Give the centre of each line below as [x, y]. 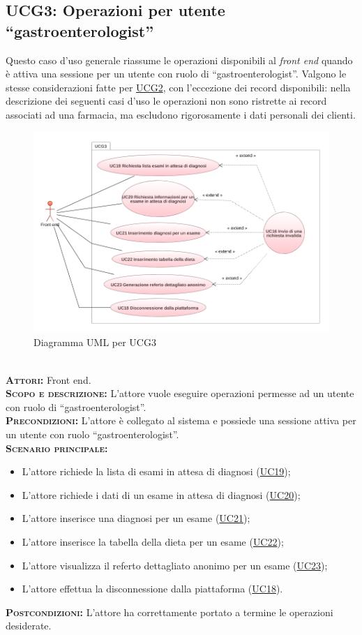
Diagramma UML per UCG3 [95, 342]
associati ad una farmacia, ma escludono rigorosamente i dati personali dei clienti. [181, 114]
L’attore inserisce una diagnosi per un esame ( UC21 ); [136, 518]
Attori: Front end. [48, 379]
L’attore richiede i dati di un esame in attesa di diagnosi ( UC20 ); [161, 494]
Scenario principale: [57, 448]
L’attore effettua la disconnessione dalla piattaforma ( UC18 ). [152, 589]
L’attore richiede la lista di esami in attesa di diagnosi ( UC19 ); [156, 471]
